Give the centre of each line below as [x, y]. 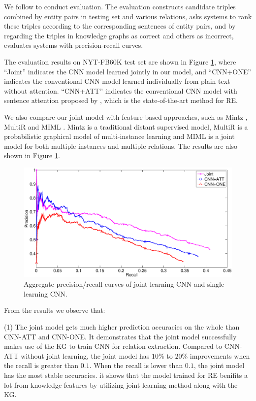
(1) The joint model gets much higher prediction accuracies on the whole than [122, 327]
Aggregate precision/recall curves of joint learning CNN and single [124, 284]
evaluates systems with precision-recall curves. [74, 45]
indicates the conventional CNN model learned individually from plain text [117, 81]
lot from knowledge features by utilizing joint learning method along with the [121, 384]
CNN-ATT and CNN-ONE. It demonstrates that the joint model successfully [120, 336]
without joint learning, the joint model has [85, 355]
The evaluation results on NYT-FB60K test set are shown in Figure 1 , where [120, 61]
